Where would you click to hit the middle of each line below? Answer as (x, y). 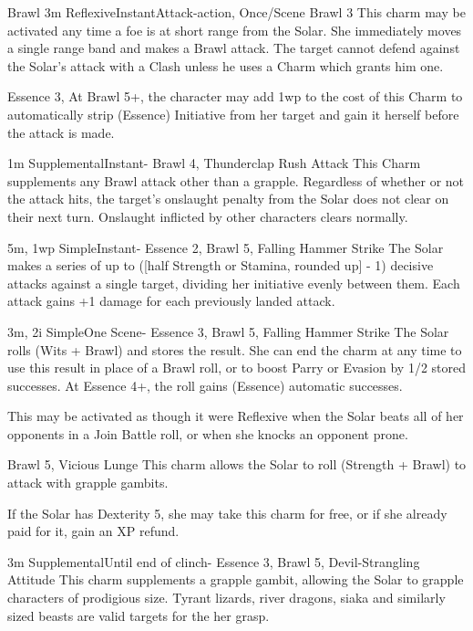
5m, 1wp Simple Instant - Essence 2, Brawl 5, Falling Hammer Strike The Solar (226, 247)
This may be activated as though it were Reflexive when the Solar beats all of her (236, 416)
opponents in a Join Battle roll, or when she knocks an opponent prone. (208, 433)
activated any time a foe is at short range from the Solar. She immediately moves (235, 30)
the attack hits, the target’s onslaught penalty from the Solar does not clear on (228, 199)
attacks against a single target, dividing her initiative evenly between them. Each (234, 283)
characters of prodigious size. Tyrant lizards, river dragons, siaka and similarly (226, 598)
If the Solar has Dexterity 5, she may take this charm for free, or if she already (227, 513)
